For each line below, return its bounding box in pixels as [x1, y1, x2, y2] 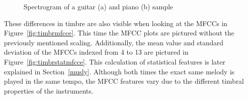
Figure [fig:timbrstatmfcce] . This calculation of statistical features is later [4, 56, 225, 66]
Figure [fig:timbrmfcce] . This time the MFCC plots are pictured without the [4, 28, 234, 38]
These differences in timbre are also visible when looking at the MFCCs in [4, 18, 227, 28]
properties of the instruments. [4, 85, 93, 96]
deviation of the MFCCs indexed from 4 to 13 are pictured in [4, 47, 189, 57]
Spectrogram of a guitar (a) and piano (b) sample [24, 1, 173, 11]
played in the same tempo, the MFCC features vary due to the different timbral [4, 76, 244, 86]
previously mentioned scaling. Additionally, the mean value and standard [4, 37, 223, 47]
